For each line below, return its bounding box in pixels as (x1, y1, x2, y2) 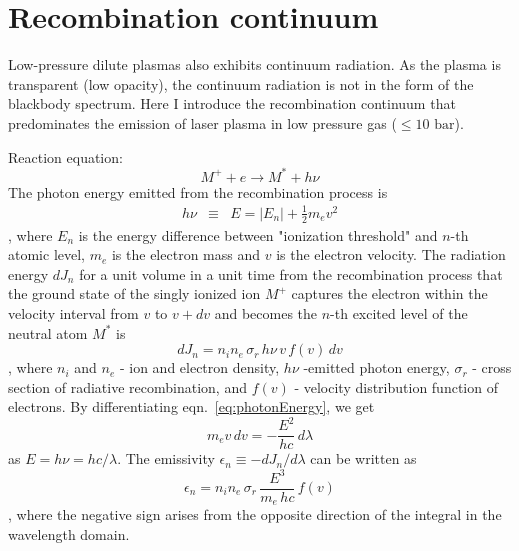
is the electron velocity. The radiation (276, 244, 506, 265)
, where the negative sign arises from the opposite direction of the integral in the (8, 504, 502, 525)
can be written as (310, 448, 417, 469)
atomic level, (8, 244, 85, 265)
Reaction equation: (8, 146, 123, 167)
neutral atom (8, 322, 88, 343)
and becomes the (214, 302, 318, 323)
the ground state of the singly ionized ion (8, 283, 261, 304)
